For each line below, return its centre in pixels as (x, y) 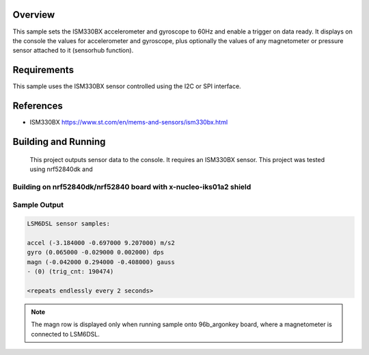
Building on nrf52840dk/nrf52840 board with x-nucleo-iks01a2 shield (132, 187)
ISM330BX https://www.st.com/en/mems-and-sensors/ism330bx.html (129, 122)
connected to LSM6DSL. (66, 334)
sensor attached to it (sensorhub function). (73, 51)
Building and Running (59, 141)
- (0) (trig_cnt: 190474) (70, 271)
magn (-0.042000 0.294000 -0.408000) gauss (101, 262)
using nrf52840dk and (61, 169)
